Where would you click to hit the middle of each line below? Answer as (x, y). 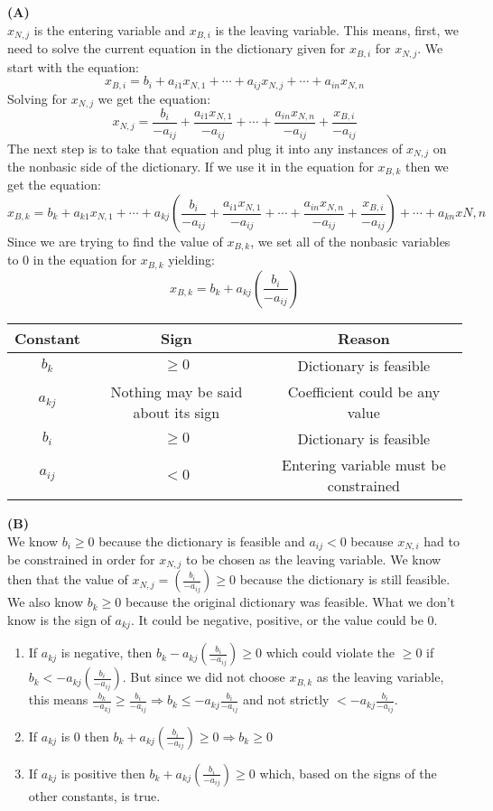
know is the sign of (59, 620)
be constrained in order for (81, 559)
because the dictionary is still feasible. (345, 579)
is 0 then (85, 736)
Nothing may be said (177, 391)
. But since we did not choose (204, 677)
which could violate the (330, 653)
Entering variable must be (364, 464)
